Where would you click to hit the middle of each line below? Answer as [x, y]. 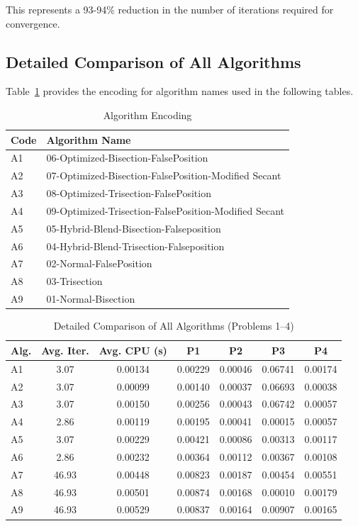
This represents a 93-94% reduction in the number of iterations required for [170, 9]
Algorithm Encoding [147, 114]
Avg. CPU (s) [133, 350]
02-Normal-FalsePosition [99, 263]
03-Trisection [74, 281]
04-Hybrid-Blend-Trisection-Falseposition [135, 246]
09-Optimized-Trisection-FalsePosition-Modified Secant [165, 210]
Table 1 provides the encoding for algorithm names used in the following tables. [180, 91]
